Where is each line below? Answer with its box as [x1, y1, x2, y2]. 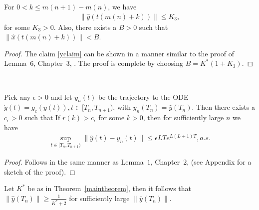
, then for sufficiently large [143, 112, 224, 123]
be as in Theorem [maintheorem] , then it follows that [27, 183, 192, 194]
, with [113, 102, 131, 112]
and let [50, 91, 72, 102]
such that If [24, 112, 60, 123]
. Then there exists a [192, 102, 256, 112]
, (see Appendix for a [187, 157, 252, 167]
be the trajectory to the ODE [98, 91, 189, 102]
